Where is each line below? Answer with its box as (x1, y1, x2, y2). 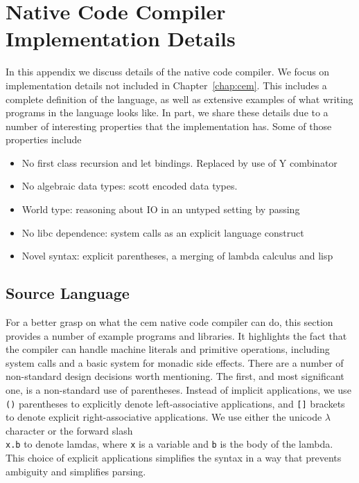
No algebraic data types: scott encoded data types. (21, 179, 238, 193)
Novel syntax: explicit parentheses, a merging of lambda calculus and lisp (21, 248, 333, 263)
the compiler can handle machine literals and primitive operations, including (6, 342, 330, 356)
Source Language (6, 282, 130, 304)
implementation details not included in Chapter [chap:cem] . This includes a (6, 78, 327, 92)
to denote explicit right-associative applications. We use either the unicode (6, 410, 322, 424)
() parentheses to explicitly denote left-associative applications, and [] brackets (6, 396, 345, 410)
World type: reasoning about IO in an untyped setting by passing (21, 202, 300, 217)
